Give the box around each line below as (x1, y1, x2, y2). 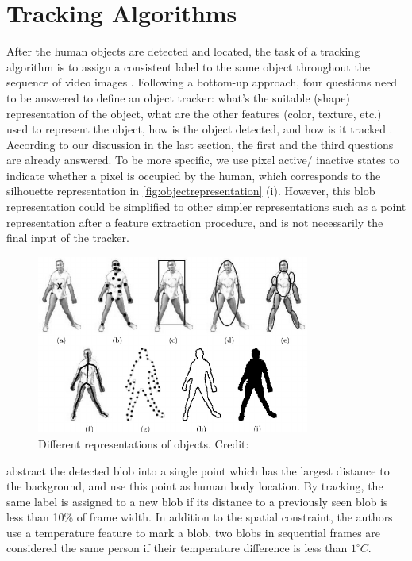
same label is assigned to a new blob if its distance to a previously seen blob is (6, 493, 388, 509)
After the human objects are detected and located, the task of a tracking (6, 43, 360, 60)
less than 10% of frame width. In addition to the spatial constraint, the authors (6, 509, 393, 525)
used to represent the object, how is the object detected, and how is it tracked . (6, 121, 393, 137)
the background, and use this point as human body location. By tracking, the (6, 478, 383, 494)
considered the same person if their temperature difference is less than (6, 540, 348, 556)
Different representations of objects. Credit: (38, 435, 249, 451)
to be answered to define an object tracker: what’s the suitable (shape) (6, 89, 350, 106)
